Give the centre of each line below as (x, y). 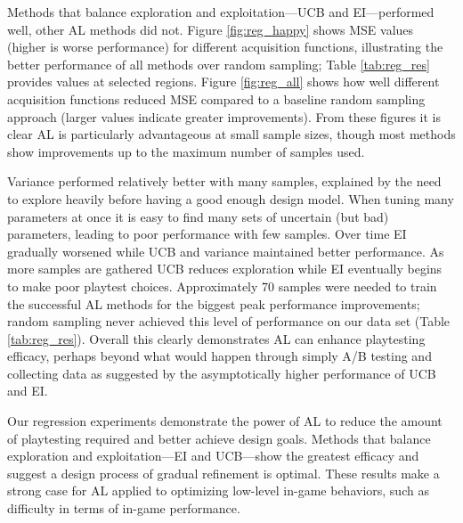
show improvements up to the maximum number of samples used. (186, 151)
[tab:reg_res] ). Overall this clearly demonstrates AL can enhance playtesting (216, 338)
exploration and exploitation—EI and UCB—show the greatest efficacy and (213, 456)
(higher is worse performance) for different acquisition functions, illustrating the (225, 47)
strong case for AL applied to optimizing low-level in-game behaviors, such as (218, 490)
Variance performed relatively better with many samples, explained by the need (224, 181)
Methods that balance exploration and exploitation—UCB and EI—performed (221, 12)
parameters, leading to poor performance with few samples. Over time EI (207, 234)
